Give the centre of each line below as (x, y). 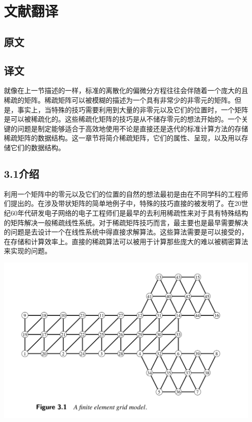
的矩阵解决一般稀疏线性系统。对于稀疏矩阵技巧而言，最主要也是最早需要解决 (126, 222)
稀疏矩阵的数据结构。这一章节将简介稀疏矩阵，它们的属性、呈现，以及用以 (123, 138)
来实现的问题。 (28, 251)
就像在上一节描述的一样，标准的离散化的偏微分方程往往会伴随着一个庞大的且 (126, 90)
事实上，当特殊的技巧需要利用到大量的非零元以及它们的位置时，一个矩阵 (133, 109)
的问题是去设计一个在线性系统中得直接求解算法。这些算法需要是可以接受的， (126, 232)
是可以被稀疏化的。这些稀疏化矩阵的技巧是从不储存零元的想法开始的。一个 (123, 119)
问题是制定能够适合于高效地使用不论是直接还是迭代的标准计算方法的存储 (133, 128)
